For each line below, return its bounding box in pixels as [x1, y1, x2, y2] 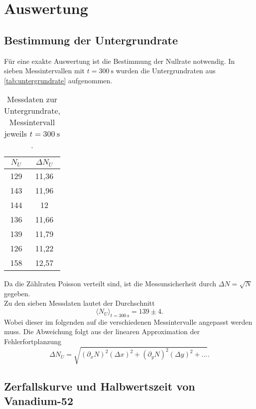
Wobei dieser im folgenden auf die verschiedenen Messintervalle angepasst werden [4, 316, 253, 327]
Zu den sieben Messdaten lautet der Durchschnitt [4, 298, 155, 308]
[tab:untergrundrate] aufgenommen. [4, 75, 113, 85]
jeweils [4, 128, 27, 140]
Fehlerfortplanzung [4, 336, 62, 347]
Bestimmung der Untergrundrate [4, 32, 178, 47]
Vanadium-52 [4, 393, 73, 408]
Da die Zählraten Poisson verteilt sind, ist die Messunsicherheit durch [4, 278, 217, 289]
